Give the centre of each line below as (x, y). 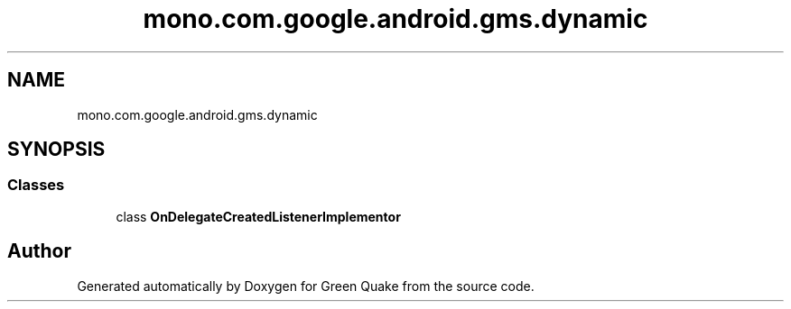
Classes (36, 185)
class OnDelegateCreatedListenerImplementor (258, 216)
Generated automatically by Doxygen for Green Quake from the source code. (306, 286)
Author (39, 251)
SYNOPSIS (56, 150)
